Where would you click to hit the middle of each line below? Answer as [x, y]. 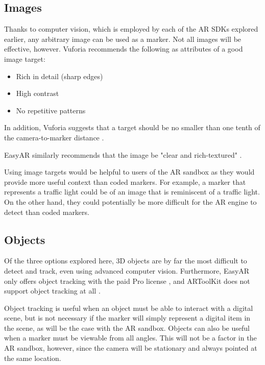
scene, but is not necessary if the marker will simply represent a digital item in [127, 318]
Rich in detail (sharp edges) [59, 76]
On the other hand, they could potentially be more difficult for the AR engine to [130, 201]
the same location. [33, 358]
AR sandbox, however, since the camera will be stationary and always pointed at [131, 348]
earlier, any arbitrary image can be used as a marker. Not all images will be [123, 39]
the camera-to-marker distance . [54, 137]
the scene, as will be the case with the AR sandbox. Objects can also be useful [127, 327]
